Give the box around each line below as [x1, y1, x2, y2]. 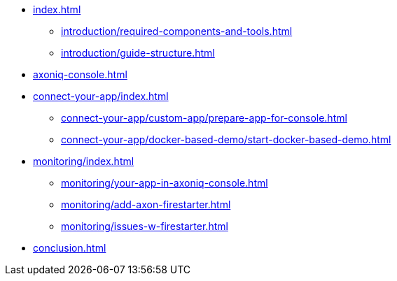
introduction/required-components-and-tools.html [61, 25, 293, 37]
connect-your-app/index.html [33, 90, 169, 102]
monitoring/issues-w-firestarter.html [61, 220, 228, 232]
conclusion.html [33, 242, 106, 254]
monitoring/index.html [33, 155, 134, 167]
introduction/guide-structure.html [61, 47, 215, 59]
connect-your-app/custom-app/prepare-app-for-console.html [61, 112, 347, 124]
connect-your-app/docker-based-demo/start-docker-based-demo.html [61, 134, 391, 145]
